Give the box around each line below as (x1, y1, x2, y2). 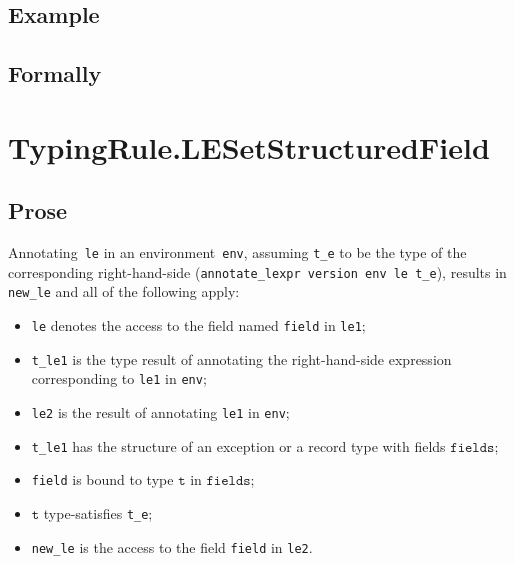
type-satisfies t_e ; (43, 503, 153, 524)
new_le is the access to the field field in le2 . (31, 536, 313, 557)
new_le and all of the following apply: (8, 281, 240, 302)
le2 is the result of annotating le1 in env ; (31, 402, 290, 423)
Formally (8, 58, 102, 89)
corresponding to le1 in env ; (31, 368, 207, 389)
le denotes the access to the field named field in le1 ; (31, 315, 366, 336)
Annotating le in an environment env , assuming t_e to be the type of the (8, 242, 467, 263)
